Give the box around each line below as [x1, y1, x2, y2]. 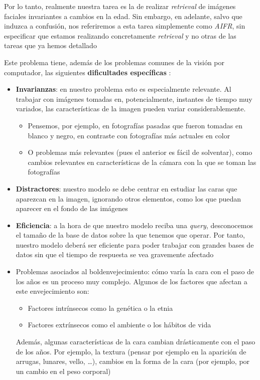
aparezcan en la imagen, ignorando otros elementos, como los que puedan [16, 193, 241, 204]
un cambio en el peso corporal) [16, 365, 111, 376]
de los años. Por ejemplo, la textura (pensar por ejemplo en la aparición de [16, 346, 246, 356]
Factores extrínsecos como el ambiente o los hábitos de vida [28, 319, 211, 330]
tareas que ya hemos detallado [4, 40, 97, 51]
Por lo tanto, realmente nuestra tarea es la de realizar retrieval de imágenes [4, 1, 236, 11]
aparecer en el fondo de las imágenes [16, 203, 128, 214]
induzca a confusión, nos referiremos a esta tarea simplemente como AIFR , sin [4, 21, 245, 31]
